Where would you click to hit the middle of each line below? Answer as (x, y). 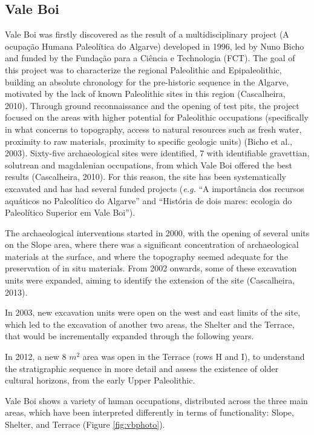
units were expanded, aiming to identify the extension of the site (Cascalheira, (150, 280)
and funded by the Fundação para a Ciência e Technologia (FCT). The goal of (150, 58)
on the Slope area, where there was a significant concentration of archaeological (152, 244)
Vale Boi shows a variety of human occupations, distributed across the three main (156, 400)
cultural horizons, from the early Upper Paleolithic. (100, 380)
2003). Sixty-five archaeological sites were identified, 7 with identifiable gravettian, (157, 153)
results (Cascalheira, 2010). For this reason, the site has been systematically (146, 177)
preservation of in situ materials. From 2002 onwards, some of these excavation (151, 268)
